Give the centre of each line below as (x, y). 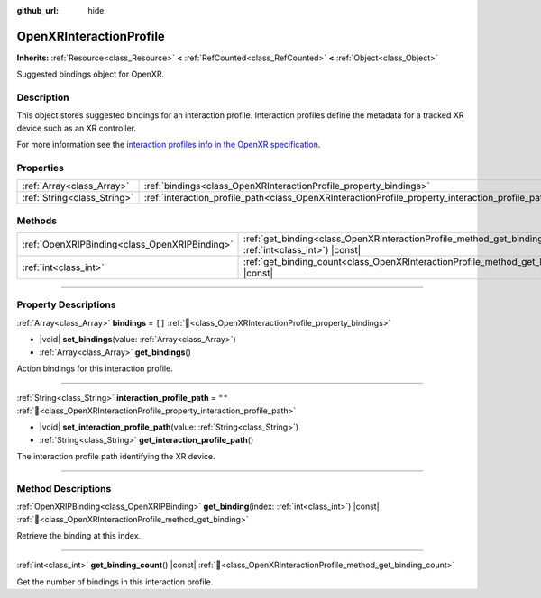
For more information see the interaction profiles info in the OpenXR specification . (169, 145)
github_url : (37, 10)
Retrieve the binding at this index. (79, 535)
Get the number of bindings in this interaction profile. (115, 582)
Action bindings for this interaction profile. (95, 368)
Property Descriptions (66, 304)
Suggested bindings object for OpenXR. (91, 74)
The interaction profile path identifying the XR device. (116, 456)
